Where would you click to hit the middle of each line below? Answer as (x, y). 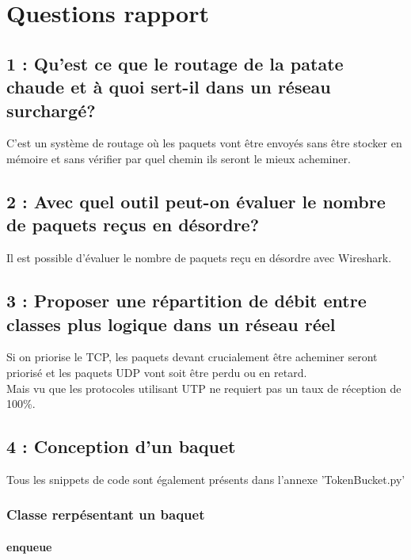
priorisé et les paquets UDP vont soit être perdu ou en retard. (157, 372)
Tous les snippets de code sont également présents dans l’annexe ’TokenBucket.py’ (206, 479)
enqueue (29, 546)
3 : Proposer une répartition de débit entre (186, 301)
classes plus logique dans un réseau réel (171, 324)
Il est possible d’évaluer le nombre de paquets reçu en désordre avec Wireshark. (199, 258)
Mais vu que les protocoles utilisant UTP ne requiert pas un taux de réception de (204, 388)
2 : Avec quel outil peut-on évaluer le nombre (196, 201)
